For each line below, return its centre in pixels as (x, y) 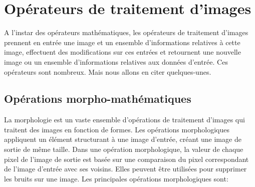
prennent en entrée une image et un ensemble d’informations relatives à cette (122, 42)
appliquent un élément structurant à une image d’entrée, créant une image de (123, 139)
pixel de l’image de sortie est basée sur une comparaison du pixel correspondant (126, 159)
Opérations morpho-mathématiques (98, 99)
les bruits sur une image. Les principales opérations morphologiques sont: (116, 178)
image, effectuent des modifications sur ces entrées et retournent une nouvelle (122, 52)
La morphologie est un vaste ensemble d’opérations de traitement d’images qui (124, 120)
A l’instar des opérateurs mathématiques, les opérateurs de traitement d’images (126, 32)
